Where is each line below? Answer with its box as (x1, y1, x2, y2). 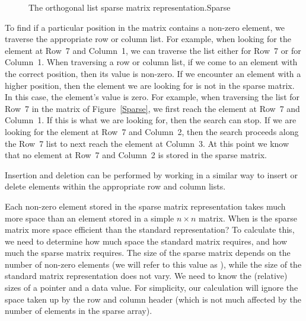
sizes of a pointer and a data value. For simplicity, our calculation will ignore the (5, 281, 298, 294)
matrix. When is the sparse (199, 211, 297, 224)
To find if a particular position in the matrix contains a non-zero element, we (5, 21, 285, 33)
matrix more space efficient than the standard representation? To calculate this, (5, 223, 295, 236)
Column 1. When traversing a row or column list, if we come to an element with (5, 56, 298, 68)
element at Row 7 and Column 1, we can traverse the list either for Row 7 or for (5, 44, 301, 56)
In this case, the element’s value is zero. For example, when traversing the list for (5, 91, 300, 103)
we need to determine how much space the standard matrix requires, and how (5, 235, 287, 247)
